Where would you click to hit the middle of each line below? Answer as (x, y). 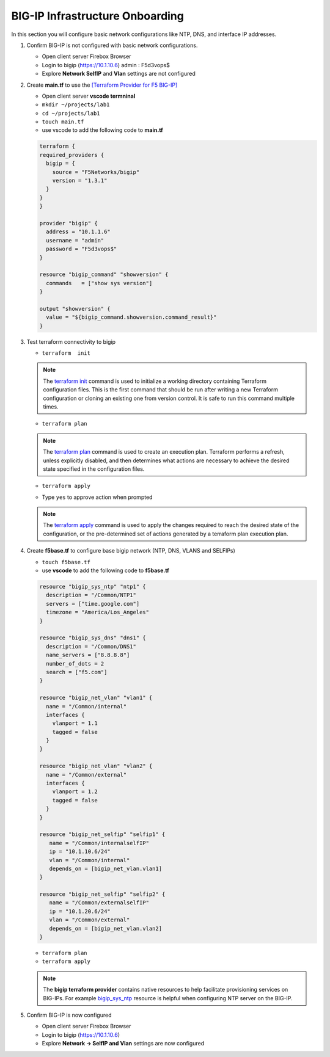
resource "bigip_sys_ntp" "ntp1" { (93, 587)
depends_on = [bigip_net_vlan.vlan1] (105, 868)
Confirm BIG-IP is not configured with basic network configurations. (112, 45)
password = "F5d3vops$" (82, 249)
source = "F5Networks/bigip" (96, 172)
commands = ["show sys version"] (99, 283)
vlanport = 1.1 (75, 723)
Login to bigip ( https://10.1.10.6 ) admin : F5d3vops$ (106, 65)
